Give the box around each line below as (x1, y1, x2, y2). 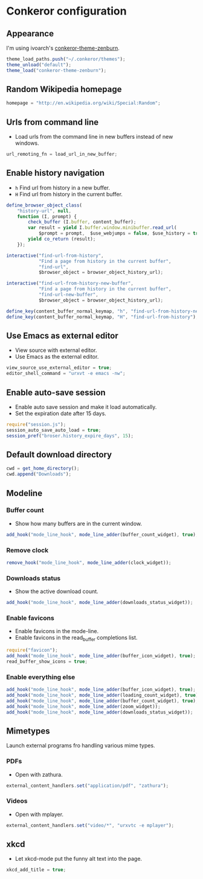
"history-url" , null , (17, 208, 71, 214)
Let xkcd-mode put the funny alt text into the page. (14, 855, 143, 863)
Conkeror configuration (6, 4, 127, 18)
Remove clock (6, 546, 49, 554)
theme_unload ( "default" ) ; (6, 62, 71, 68)
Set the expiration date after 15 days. (14, 410, 107, 417)
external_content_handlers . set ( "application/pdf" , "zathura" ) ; (6, 783, 169, 789)
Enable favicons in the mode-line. (14, 628, 98, 635)
